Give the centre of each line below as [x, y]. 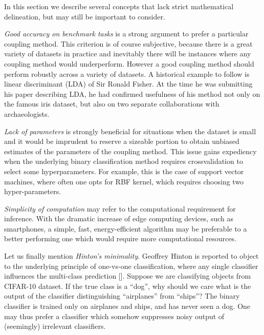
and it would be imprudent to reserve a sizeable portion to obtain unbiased [122, 141]
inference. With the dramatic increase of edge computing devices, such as [119, 218]
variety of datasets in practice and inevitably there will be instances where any [128, 54]
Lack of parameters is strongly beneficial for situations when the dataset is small [130, 131]
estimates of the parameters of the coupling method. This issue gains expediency [130, 151]
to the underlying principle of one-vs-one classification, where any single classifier [131, 266]
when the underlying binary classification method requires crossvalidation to [124, 161]
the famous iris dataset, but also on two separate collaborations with [112, 104]
